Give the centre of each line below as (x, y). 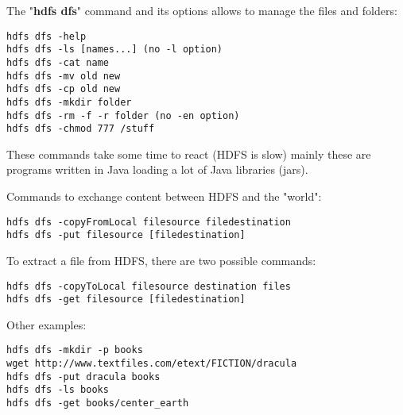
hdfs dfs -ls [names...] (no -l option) (115, 50)
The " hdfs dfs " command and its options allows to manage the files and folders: (202, 10)
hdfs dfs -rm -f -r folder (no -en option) (123, 115)
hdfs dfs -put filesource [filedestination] (126, 235)
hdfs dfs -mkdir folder (69, 102)
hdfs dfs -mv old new (64, 76)
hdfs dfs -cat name (58, 62)
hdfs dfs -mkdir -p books (75, 350)
